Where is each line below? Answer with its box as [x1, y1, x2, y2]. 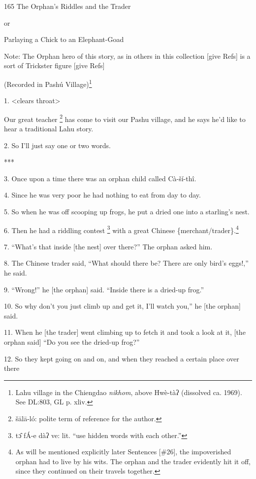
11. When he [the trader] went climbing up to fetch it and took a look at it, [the [4, 327, 246, 337]
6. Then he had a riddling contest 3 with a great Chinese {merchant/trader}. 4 [4, 223, 239, 235]
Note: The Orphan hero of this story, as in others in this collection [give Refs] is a [4, 50, 251, 61]
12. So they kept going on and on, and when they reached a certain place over [4, 353, 239, 363]
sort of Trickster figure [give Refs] [4, 60, 105, 71]
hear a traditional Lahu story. [4, 123, 94, 134]
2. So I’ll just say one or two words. [4, 140, 111, 150]
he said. [4, 268, 27, 278]
